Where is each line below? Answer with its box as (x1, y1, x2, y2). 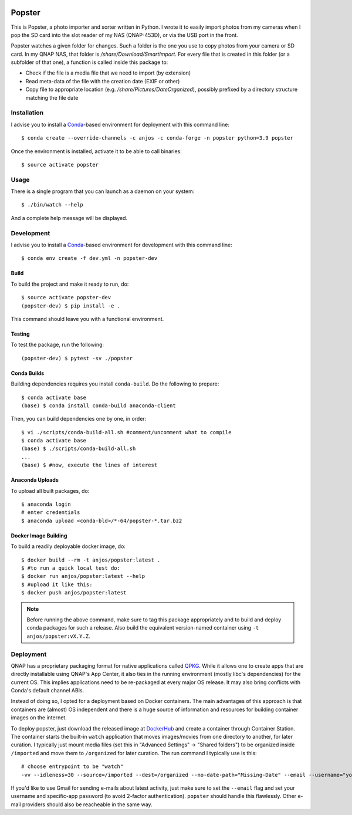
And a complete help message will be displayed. (11, 214, 128, 221)
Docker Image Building (11, 532, 67, 539)
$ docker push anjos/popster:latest (21, 590, 127, 596)
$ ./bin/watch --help (21, 201, 83, 208)
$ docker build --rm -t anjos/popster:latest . (21, 556, 161, 563)
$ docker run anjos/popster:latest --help (21, 573, 145, 580)
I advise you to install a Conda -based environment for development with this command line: (11, 241, 233, 249)
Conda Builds (11, 370, 45, 377)
